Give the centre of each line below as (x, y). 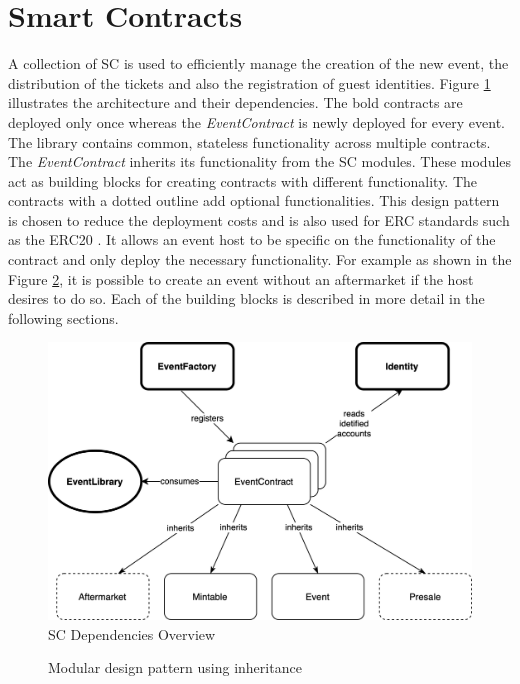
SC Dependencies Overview (132, 633)
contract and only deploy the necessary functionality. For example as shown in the (260, 259)
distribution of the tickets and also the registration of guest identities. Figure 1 (249, 82)
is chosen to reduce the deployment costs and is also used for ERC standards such (259, 219)
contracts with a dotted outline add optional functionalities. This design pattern (254, 200)
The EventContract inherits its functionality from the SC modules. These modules (260, 161)
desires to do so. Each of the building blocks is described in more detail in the (246, 298)
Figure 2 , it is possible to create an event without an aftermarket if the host (241, 278)
